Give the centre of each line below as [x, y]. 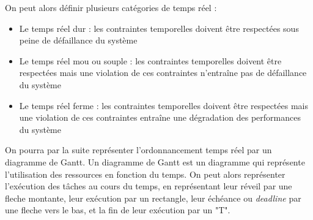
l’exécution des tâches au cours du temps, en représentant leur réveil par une [149, 186]
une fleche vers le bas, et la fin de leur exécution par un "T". [118, 210]
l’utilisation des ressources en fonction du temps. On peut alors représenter [145, 174]
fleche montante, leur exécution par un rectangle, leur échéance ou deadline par [153, 198]
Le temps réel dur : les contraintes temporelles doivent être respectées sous [159, 28]
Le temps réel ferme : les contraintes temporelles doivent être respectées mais [164, 105]
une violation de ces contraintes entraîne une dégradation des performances [160, 117]
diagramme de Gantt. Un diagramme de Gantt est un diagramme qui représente [155, 161]
